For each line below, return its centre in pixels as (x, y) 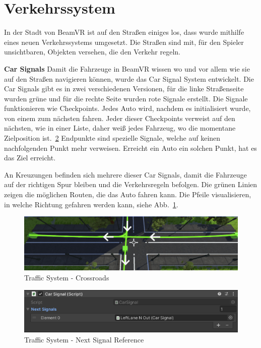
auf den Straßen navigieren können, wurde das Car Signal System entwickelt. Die (129, 78)
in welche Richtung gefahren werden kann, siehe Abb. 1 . (91, 204)
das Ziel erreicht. (30, 158)
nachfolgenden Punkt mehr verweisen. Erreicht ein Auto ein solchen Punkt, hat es (130, 148)
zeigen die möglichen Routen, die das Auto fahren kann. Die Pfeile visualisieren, (128, 194)
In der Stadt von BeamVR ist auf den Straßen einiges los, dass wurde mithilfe (124, 32)
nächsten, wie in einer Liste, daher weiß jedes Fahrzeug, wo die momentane (120, 128)
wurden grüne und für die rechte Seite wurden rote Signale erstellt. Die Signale (126, 98)
